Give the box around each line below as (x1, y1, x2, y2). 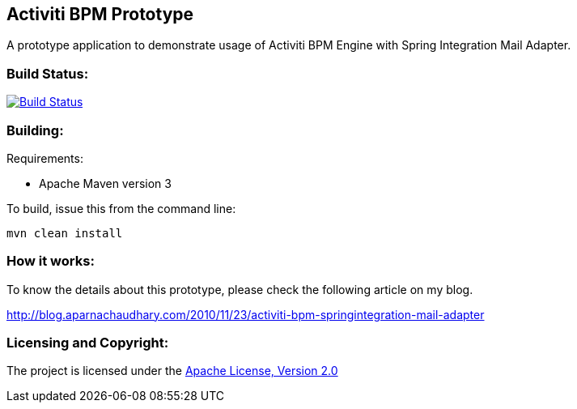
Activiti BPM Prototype (6, 4, 194, 24)
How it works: (6, 253, 95, 270)
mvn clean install (6, 226, 123, 240)
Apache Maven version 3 (39, 176, 172, 190)
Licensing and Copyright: (6, 334, 169, 351)
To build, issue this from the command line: (6, 201, 236, 215)
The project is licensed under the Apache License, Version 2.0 (6, 364, 338, 378)
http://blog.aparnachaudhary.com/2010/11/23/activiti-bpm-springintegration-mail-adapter (6, 307, 485, 322)
